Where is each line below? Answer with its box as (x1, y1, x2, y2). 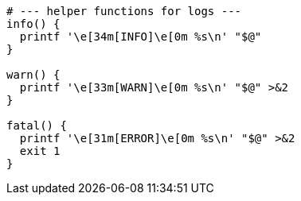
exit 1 (19, 145, 61, 157)
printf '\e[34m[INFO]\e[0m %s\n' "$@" (19, 30, 262, 43)
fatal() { (6, 119, 67, 132)
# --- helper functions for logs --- (6, 5, 242, 17)
